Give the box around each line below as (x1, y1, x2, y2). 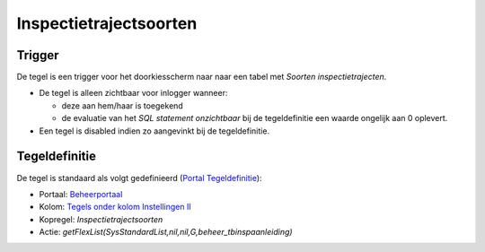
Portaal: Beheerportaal (39, 188, 123, 199)
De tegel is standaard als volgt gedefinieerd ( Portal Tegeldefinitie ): (16, 172, 262, 183)
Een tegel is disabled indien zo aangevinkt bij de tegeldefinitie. (39, 126, 269, 136)
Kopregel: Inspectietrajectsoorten (39, 213, 163, 224)
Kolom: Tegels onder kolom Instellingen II (39, 202, 192, 213)
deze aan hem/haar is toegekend (61, 100, 183, 111)
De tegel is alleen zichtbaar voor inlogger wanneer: (39, 88, 228, 99)
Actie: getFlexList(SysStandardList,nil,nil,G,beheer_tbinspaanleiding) (39, 227, 293, 238)
